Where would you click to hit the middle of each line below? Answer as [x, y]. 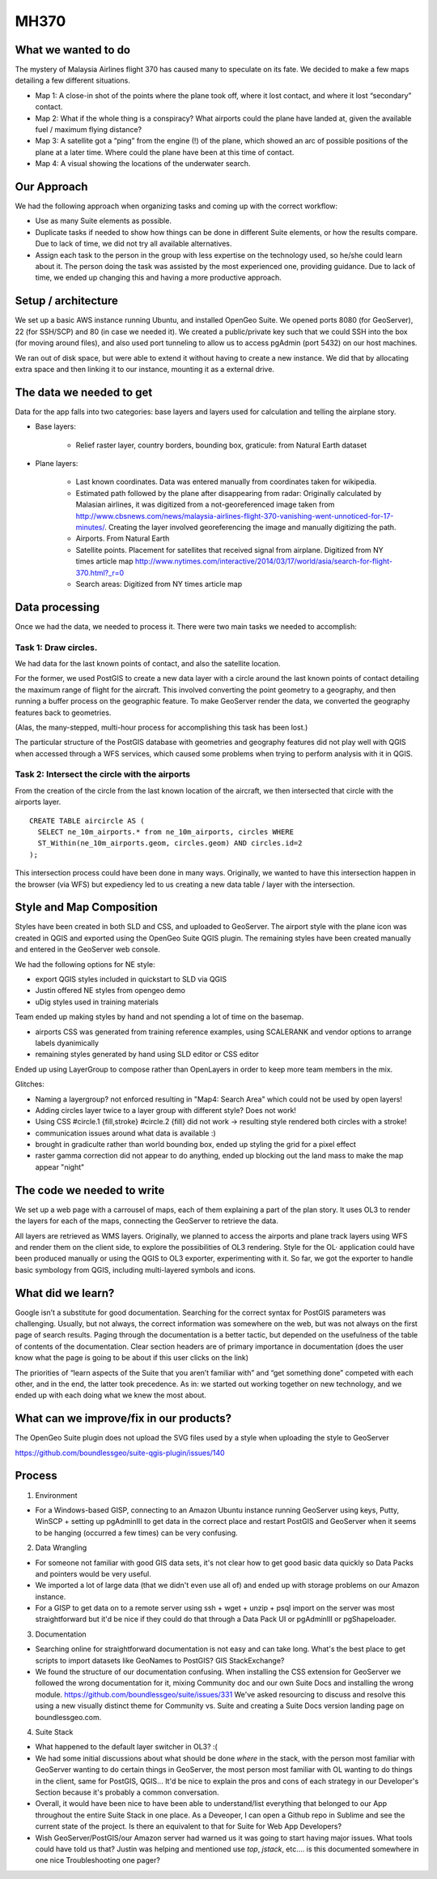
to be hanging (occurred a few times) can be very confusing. [136, 1533]
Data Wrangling [61, 1547]
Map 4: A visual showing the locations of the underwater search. [143, 164]
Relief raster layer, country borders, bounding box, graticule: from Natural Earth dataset [221, 445]
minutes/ [90, 527]
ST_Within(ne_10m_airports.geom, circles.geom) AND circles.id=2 [170, 843]
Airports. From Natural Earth [123, 538]
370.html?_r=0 [100, 572]
